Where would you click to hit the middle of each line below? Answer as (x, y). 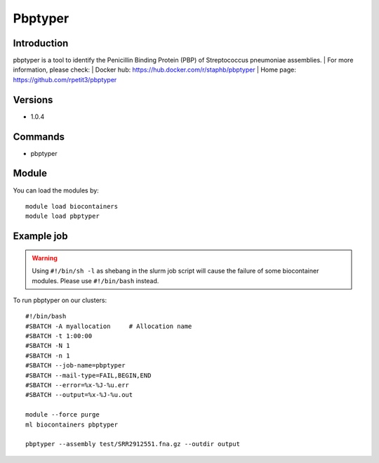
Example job (40, 236)
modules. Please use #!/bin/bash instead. (95, 280)
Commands (39, 137)
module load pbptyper (62, 216)
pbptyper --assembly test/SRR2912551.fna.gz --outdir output (133, 444)
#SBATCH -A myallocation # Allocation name (109, 326)
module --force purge (62, 415)
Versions (33, 99)
